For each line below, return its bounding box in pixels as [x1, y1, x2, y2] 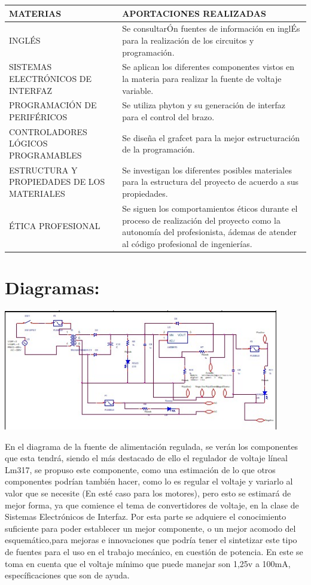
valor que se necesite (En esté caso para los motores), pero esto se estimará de [5, 487, 291, 499]
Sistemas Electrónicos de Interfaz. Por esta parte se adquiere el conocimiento [5, 510, 286, 523]
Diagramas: [5, 275, 100, 299]
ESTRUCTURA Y [9, 163, 78, 176]
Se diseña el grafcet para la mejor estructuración [122, 131, 300, 144]
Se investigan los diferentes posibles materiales [122, 163, 292, 176]
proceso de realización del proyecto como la [122, 214, 280, 226]
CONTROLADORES [9, 125, 87, 138]
